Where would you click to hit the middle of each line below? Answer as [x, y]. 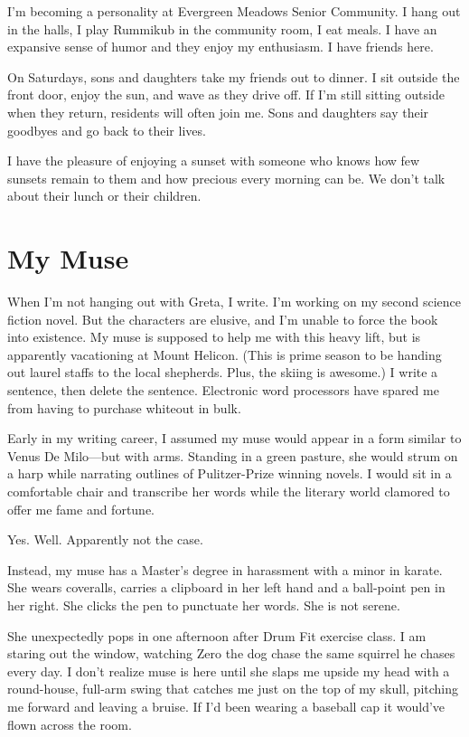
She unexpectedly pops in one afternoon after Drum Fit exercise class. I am [217, 635]
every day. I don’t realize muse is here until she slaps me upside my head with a [229, 671]
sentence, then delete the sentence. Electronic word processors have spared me [223, 390]
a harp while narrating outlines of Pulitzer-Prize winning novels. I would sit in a [230, 473]
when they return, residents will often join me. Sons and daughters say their [218, 112]
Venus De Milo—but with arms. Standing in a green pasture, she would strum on [233, 455]
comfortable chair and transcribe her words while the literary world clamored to [229, 491]
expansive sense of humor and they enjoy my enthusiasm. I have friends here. [220, 47]
